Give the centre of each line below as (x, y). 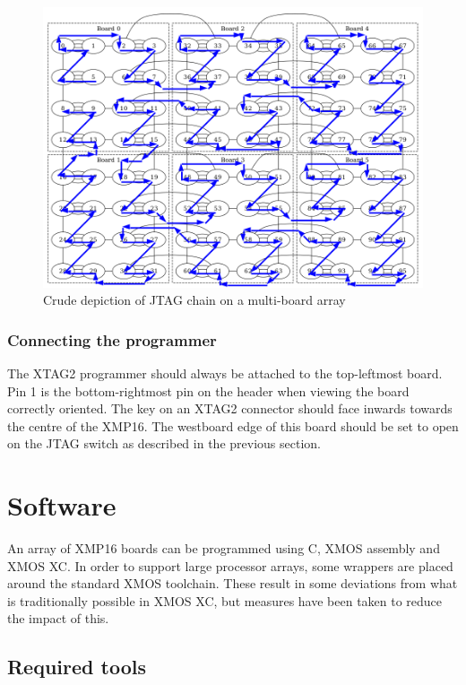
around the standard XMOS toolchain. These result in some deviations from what (233, 583)
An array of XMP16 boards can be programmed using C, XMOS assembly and (224, 548)
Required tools (77, 667)
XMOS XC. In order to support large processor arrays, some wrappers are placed (230, 565)
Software (62, 505)
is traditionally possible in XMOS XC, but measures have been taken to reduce (225, 600)
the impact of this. (58, 618)
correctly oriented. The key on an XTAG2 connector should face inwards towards (230, 408)
